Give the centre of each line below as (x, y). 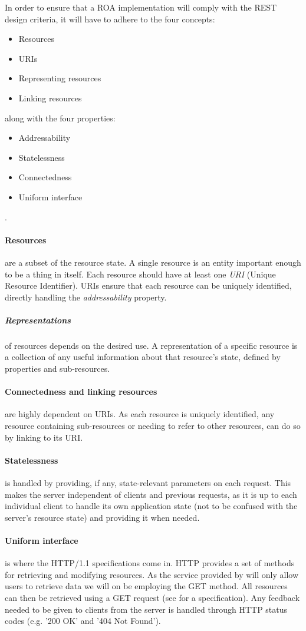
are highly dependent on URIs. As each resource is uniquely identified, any (140, 414)
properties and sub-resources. (57, 369)
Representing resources (60, 78)
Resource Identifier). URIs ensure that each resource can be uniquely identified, (148, 285)
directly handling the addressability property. (86, 297)
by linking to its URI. (44, 437)
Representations (38, 320)
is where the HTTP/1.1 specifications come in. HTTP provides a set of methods (150, 563)
